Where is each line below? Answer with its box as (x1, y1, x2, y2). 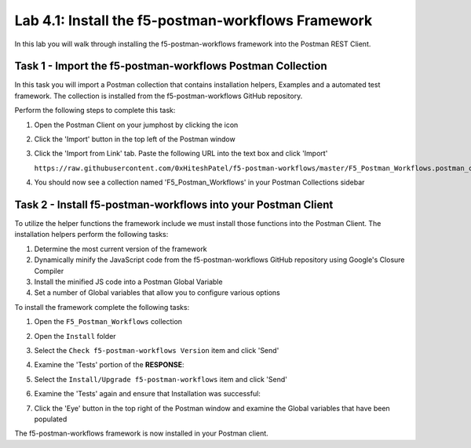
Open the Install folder (34, 331, 117, 341)
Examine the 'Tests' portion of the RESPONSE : (34, 360, 184, 370)
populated (34, 414, 68, 424)
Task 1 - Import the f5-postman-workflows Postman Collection (14, 60, 327, 73)
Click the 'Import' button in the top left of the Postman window (34, 134, 235, 144)
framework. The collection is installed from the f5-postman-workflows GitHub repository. (14, 91, 303, 100)
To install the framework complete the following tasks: (14, 302, 190, 311)
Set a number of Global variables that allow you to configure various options (34, 288, 280, 297)
